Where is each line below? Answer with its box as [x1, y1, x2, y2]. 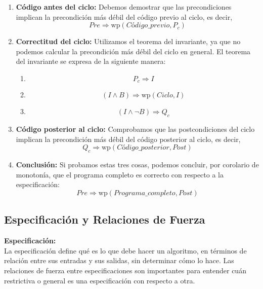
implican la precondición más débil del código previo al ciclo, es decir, [16, 11, 233, 22]
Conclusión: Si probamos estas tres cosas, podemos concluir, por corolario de [16, 159, 259, 170]
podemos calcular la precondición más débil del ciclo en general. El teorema [16, 46, 251, 56]
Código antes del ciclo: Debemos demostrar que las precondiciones [16, 2, 232, 12]
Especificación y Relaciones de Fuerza [4, 211, 205, 227]
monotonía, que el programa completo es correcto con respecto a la [16, 169, 224, 179]
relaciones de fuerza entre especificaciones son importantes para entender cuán [4, 265, 246, 275]
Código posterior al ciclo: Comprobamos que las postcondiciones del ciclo [16, 124, 255, 134]
